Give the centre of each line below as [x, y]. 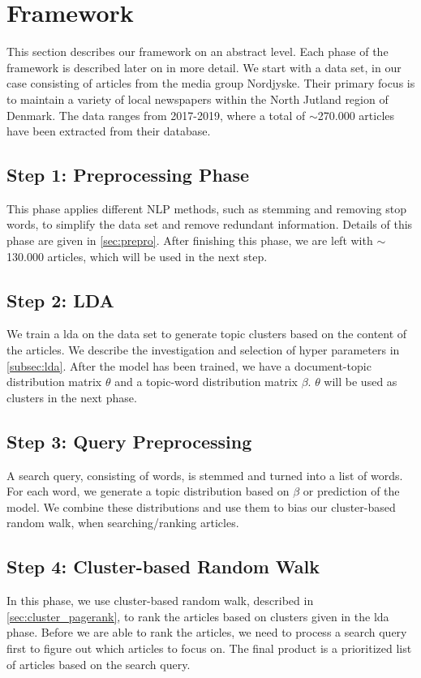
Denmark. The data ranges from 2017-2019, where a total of [156, 115]
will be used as [361, 382]
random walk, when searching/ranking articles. [123, 523]
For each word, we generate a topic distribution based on [148, 491]
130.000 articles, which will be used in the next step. [137, 256]
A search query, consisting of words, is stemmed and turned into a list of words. [205, 475]
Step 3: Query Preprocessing [129, 441]
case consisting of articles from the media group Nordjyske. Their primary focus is [211, 83]
